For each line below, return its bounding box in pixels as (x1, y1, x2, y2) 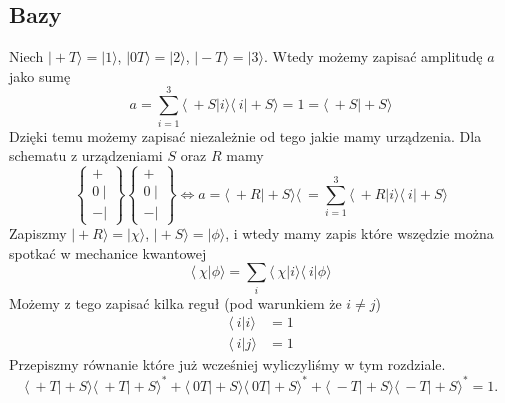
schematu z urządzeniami (9, 145, 163, 166)
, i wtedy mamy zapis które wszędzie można (225, 223, 494, 244)
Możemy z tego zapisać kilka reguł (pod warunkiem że (9, 292, 342, 313)
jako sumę (9, 65, 71, 86)
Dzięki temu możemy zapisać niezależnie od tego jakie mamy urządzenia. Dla (9, 125, 482, 146)
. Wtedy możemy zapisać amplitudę (263, 46, 483, 67)
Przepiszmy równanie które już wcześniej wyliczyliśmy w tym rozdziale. (9, 354, 446, 375)
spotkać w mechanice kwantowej (9, 242, 207, 263)
